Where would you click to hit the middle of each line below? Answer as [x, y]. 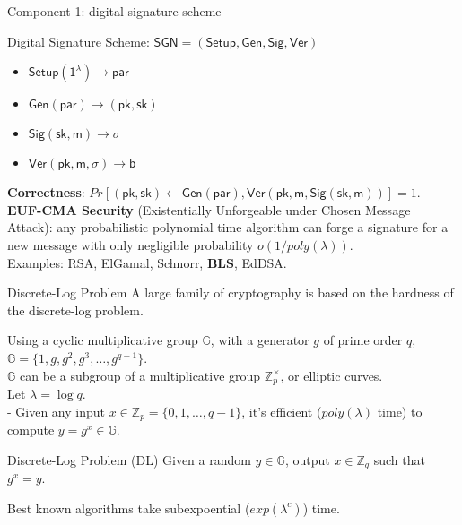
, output [307, 459]
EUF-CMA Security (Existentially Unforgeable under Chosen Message [209, 209]
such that [399, 459]
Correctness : [46, 192]
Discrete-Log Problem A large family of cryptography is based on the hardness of [231, 293]
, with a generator [260, 340]
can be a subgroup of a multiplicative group [140, 375]
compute [31, 430]
